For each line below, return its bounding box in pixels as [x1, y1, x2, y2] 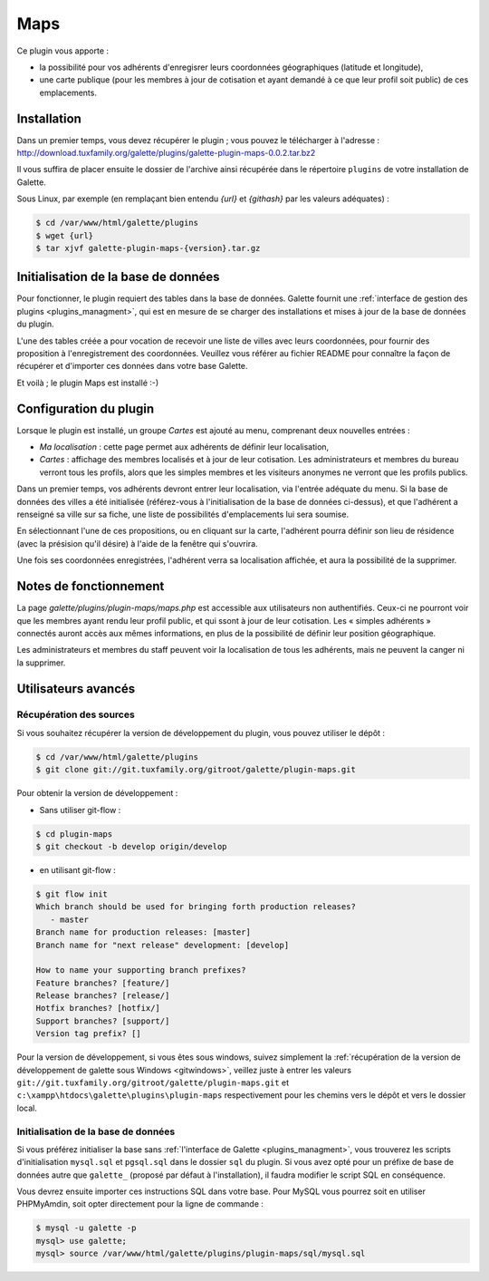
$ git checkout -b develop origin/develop [35, 841, 227, 851]
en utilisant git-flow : [39, 864, 117, 875]
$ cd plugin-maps [35, 829, 113, 839]
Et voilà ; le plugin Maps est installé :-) [16, 377, 159, 388]
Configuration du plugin [16, 401, 155, 416]
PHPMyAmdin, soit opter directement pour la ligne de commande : [16, 1199, 264, 1209]
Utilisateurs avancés [16, 681, 136, 696]
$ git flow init [35, 888, 109, 899]
